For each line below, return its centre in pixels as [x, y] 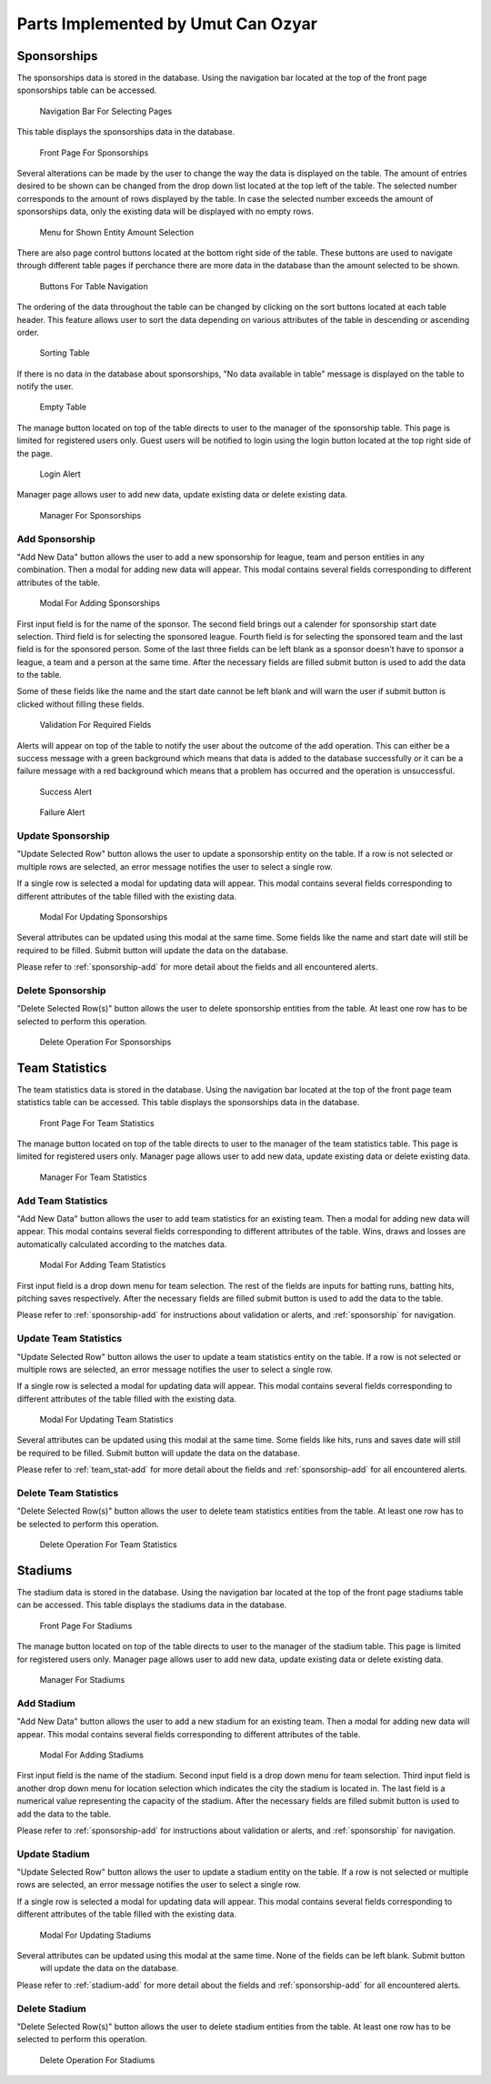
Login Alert [60, 474]
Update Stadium [53, 1854]
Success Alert [66, 791]
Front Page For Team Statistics [97, 1123]
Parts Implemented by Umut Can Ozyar [167, 24]
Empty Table [63, 407]
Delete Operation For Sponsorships [105, 1042]
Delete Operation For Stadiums [97, 2059]
